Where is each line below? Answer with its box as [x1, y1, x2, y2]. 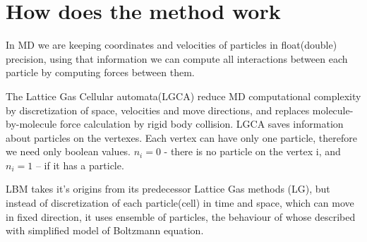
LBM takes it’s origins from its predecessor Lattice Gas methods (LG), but [6, 181, 330, 196]
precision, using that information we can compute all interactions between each [6, 51, 348, 66]
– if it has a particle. [35, 157, 124, 172]
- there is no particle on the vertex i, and [164, 144, 341, 159]
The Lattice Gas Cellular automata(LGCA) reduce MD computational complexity [6, 88, 361, 103]
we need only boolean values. [6, 144, 131, 159]
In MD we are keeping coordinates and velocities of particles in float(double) [6, 37, 337, 52]
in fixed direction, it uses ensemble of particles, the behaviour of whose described [6, 209, 356, 224]
